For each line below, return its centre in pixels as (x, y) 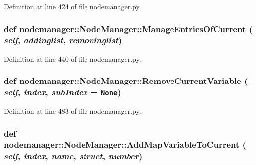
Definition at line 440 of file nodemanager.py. (73, 58)
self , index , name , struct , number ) (73, 156)
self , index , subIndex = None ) (63, 92)
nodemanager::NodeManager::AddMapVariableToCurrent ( (125, 144)
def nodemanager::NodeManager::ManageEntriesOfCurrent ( (128, 29)
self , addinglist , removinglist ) (63, 40)
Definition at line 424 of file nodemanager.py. (73, 6)
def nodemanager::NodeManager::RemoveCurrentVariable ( (126, 81)
